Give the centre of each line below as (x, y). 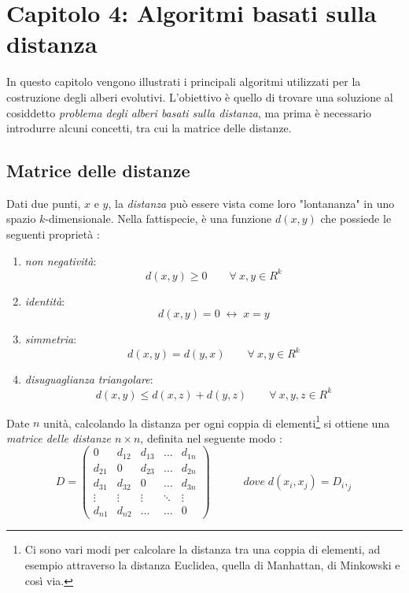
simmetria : (51, 339)
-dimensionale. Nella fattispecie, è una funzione (158, 219)
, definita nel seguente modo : (211, 437)
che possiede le (356, 219)
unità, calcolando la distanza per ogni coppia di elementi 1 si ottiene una (217, 421)
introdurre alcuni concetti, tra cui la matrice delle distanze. (149, 128)
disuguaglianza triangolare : (89, 379)
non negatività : (61, 260)
